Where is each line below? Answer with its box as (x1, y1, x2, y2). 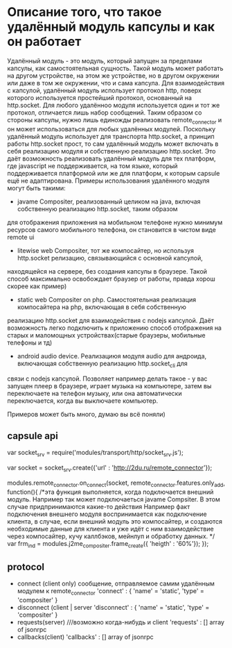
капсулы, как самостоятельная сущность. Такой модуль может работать (7, 64, 224, 72)
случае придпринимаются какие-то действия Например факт (7, 502, 190, 510)
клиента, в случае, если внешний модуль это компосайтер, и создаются (7, 517, 223, 525)
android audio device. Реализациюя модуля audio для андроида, (17, 351, 207, 360)
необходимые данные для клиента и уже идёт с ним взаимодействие (7, 524, 214, 533)
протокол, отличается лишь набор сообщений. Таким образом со (7, 108, 202, 117)
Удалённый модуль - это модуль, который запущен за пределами (7, 56, 202, 65)
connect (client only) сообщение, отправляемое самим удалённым (17, 579, 215, 588)
